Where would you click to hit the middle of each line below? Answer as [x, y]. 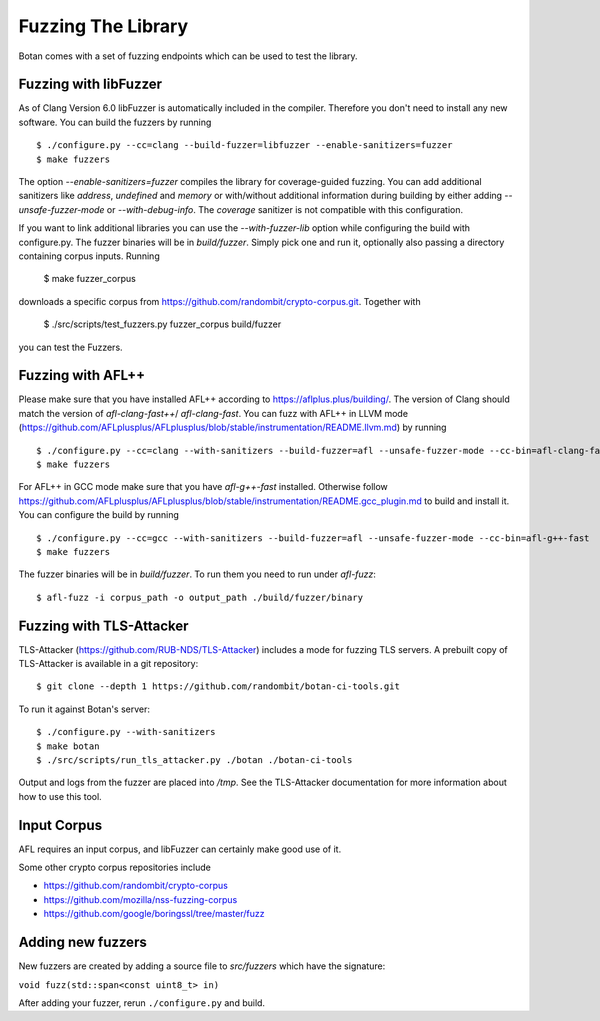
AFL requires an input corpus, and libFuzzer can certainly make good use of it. [180, 849]
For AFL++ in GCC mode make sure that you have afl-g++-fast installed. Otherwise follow [203, 487]
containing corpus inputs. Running [89, 256]
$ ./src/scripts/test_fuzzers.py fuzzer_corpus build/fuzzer [162, 324]
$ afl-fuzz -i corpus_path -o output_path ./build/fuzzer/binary [200, 597]
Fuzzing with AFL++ [82, 375]
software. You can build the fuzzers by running [115, 122]
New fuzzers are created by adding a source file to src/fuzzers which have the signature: [202, 966]
